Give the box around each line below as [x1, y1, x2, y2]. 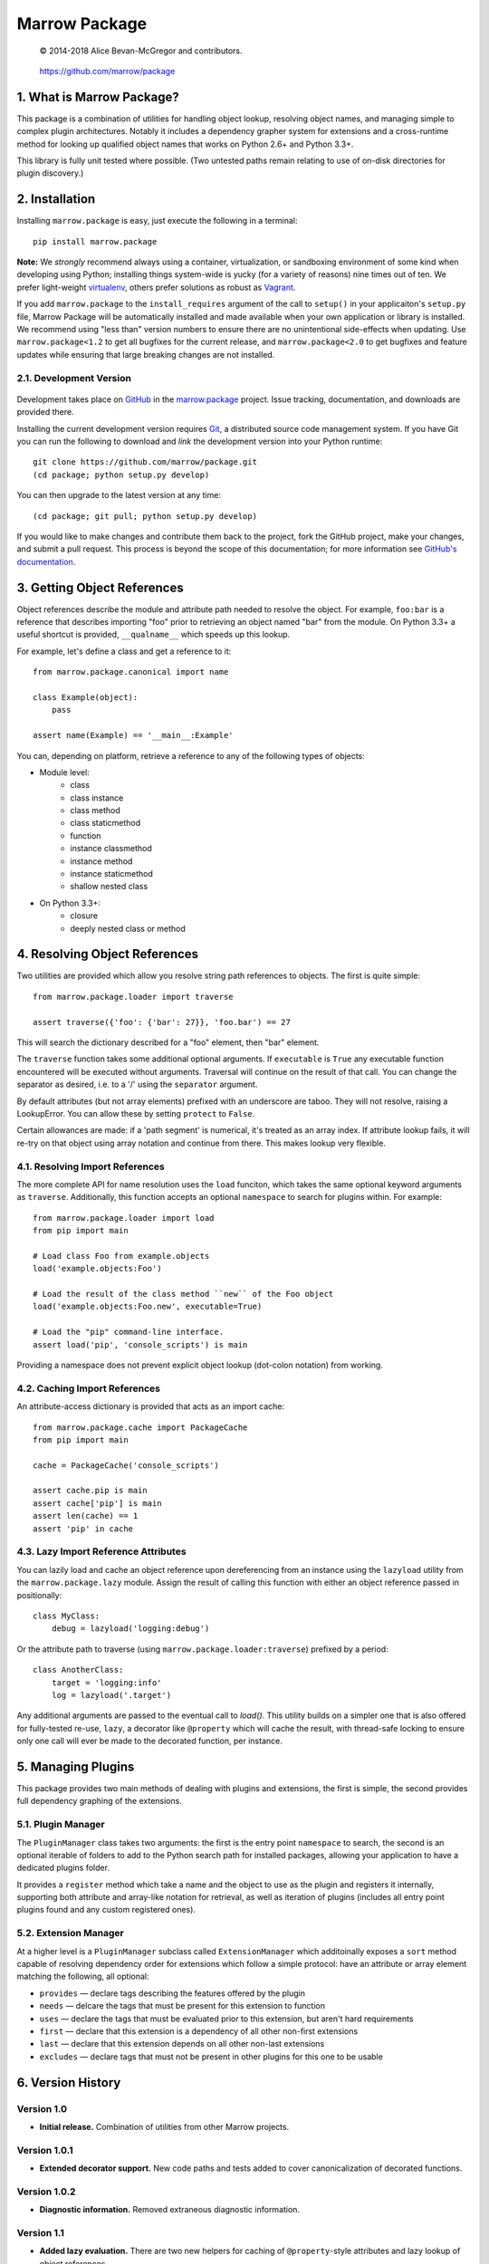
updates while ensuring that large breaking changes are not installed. [16, 349, 275, 360]
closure [70, 910, 99, 921]
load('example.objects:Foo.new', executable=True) [33, 1301, 263, 1312]
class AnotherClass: [33, 1664, 124, 1675]
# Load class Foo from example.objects [33, 1251, 210, 1261]
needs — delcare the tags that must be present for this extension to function [39, 2000, 326, 2011]
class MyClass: [33, 1610, 101, 1621]
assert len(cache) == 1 [33, 1511, 139, 1521]
